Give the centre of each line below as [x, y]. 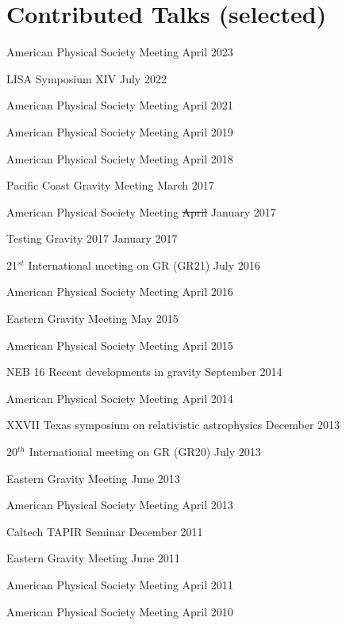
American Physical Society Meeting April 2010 [120, 611]
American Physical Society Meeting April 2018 [120, 158]
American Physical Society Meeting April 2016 [120, 291]
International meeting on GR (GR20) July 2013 [145, 452]
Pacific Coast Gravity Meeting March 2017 [110, 185]
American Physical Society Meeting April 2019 [120, 131]
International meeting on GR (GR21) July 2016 [144, 265]
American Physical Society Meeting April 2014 [120, 398]
